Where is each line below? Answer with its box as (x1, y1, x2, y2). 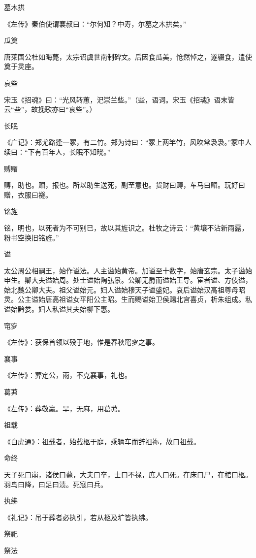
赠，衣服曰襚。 (4, 189, 52, 199)
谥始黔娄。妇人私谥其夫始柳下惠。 (4, 304, 114, 314)
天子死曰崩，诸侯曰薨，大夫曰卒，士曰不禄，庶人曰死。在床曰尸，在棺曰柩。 (4, 469, 252, 479)
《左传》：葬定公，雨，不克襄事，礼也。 (4, 370, 131, 380)
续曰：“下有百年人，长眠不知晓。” (4, 146, 111, 157)
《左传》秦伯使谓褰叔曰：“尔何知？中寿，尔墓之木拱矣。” (4, 18, 187, 29)
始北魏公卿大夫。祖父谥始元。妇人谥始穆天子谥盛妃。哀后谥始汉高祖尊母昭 (4, 284, 245, 295)
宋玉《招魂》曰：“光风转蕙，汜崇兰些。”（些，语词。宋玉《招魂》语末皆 (4, 94, 235, 104)
